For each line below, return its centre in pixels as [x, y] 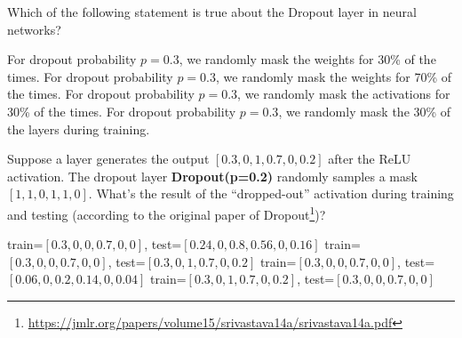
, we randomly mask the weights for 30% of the [307, 59]
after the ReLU [370, 159]
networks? [34, 29]
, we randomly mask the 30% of [365, 111]
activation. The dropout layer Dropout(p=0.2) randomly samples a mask [212, 176]
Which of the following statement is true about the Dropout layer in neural [212, 12]
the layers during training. [79, 129]
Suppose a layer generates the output [108, 159]
